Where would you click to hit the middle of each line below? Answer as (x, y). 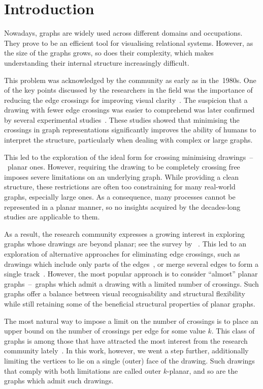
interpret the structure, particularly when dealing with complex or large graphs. (128, 140)
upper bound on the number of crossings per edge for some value (105, 331)
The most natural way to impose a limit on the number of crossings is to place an (131, 321)
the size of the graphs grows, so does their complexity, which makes (109, 53)
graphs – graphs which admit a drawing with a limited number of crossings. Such (131, 283)
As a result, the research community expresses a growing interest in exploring (125, 233)
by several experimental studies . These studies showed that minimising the (122, 119)
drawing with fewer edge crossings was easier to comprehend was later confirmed (129, 110)
